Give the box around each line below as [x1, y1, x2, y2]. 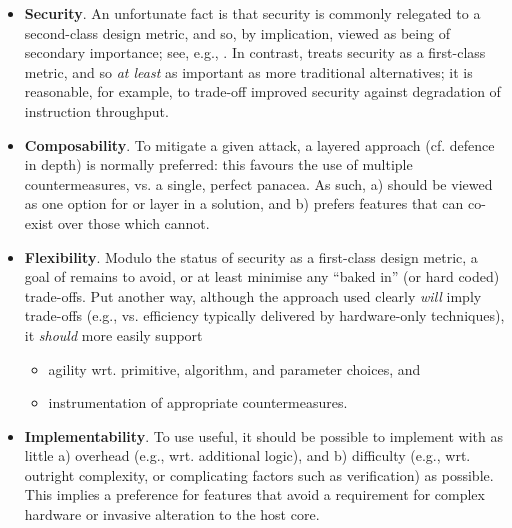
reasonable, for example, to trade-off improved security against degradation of [24, 81, 501, 102]
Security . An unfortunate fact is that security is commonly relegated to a [24, 3, 481, 23]
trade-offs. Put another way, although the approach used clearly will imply [24, 285, 482, 306]
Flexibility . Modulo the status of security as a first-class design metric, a [24, 246, 478, 267]
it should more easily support [24, 324, 203, 345]
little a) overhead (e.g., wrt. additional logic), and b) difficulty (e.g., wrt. [24, 445, 471, 466]
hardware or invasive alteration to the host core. [24, 504, 320, 525]
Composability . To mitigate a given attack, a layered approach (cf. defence [24, 134, 495, 155]
